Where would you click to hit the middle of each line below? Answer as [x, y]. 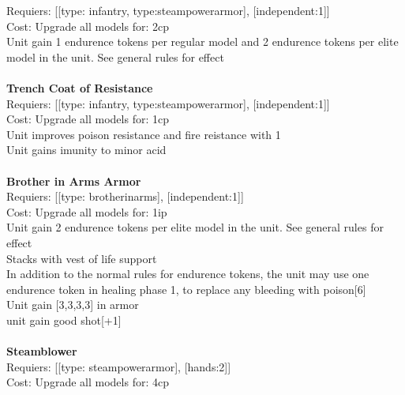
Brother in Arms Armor [74, 181]
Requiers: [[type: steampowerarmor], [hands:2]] [119, 366]
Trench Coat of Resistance [80, 87]
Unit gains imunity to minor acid [86, 150]
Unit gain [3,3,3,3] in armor [73, 305]
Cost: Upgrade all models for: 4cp [88, 382]
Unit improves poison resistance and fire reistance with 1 [144, 134]
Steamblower [42, 351]
